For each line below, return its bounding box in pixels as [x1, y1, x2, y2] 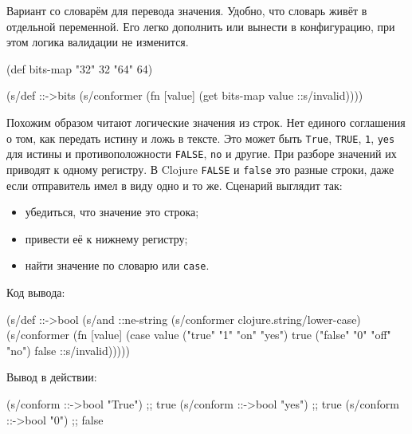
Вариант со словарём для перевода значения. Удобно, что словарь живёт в [6, 2, 367, 18]
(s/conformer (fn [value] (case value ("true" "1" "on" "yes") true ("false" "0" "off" [6, 326, 391, 343]
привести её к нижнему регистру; [25, 230, 188, 247]
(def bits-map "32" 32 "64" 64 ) [6, 60, 153, 77]
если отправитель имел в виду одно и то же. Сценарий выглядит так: [6, 176, 343, 193]
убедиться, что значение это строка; [25, 203, 199, 220]
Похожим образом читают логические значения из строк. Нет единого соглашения [6, 113, 406, 130]
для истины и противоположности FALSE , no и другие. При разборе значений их [6, 145, 397, 162]
